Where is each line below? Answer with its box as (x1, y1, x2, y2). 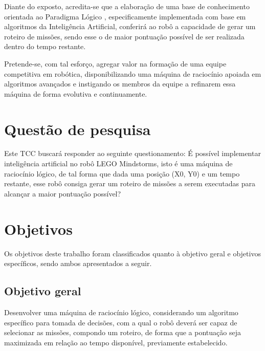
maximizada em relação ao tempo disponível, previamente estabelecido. (4, 337, 228, 347)
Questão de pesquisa (4, 118, 151, 139)
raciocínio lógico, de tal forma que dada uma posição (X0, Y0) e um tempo (4, 168, 240, 179)
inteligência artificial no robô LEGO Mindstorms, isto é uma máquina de (4, 158, 233, 169)
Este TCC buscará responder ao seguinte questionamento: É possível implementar (4, 148, 261, 159)
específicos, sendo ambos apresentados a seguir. (4, 258, 152, 269)
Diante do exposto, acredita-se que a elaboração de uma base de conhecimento (4, 1, 250, 11)
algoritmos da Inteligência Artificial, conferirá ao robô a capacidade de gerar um (4, 21, 256, 32)
